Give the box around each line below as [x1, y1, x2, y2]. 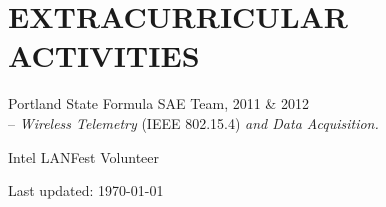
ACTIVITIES [8, 35, 200, 76]
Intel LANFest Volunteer [8, 146, 160, 167]
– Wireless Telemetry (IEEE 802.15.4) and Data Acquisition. [8, 112, 379, 133]
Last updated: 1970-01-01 [8, 180, 164, 201]
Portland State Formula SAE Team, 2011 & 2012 [8, 93, 309, 114]
